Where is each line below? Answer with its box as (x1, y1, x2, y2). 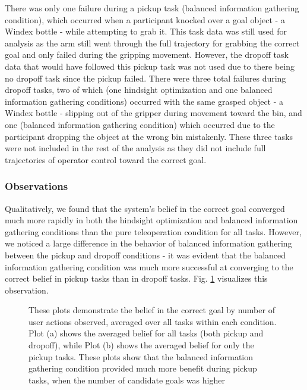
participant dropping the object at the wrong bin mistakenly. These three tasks (5, 130, 293, 142)
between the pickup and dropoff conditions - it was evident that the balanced (5, 248, 286, 261)
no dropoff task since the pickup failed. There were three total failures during (5, 71, 286, 84)
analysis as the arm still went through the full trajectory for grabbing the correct (5, 36, 300, 49)
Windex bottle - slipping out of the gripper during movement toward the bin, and (5, 107, 302, 119)
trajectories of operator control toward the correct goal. (5, 153, 207, 166)
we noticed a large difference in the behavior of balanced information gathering (5, 237, 292, 249)
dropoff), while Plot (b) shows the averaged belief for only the (29, 339, 254, 351)
